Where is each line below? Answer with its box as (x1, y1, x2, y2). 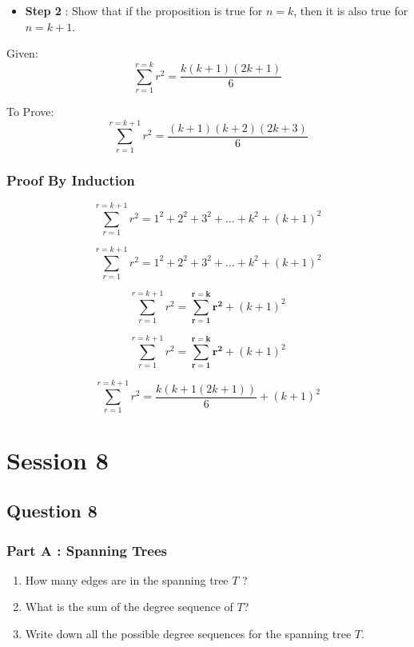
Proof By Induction (6, 170, 135, 190)
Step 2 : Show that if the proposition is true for (25, 2, 263, 18)
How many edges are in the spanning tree (25, 571, 229, 588)
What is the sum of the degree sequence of (25, 598, 233, 615)
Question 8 (6, 498, 98, 523)
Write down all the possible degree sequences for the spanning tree (25, 625, 352, 642)
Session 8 (6, 443, 109, 476)
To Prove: (6, 102, 54, 119)
